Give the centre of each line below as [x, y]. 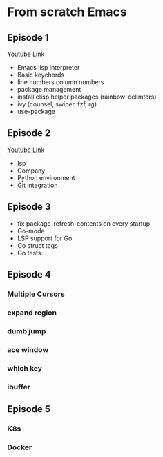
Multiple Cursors [36, 294]
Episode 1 [28, 38]
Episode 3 [29, 207]
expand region [32, 313]
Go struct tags [38, 245]
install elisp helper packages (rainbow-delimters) [87, 97]
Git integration [37, 185]
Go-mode [31, 231]
